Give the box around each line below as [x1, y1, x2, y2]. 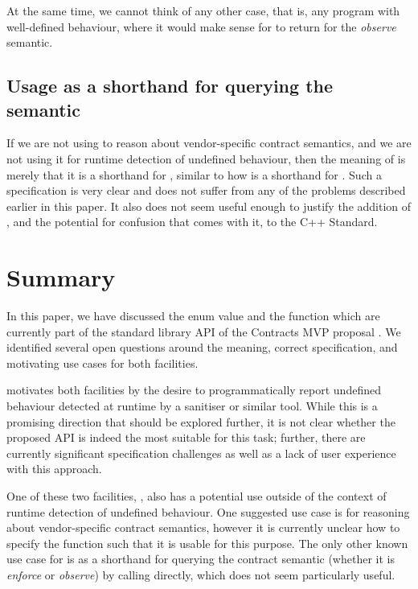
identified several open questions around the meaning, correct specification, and [6, 339, 398, 356]
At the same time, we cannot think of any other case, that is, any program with [6, 2, 400, 19]
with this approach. [6, 460, 102, 477]
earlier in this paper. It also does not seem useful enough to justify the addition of [6, 197, 412, 214]
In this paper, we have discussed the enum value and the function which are [6, 307, 380, 324]
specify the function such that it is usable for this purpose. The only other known [6, 534, 408, 551]
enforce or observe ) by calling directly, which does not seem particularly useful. [6, 566, 395, 583]
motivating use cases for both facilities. [6, 354, 199, 371]
